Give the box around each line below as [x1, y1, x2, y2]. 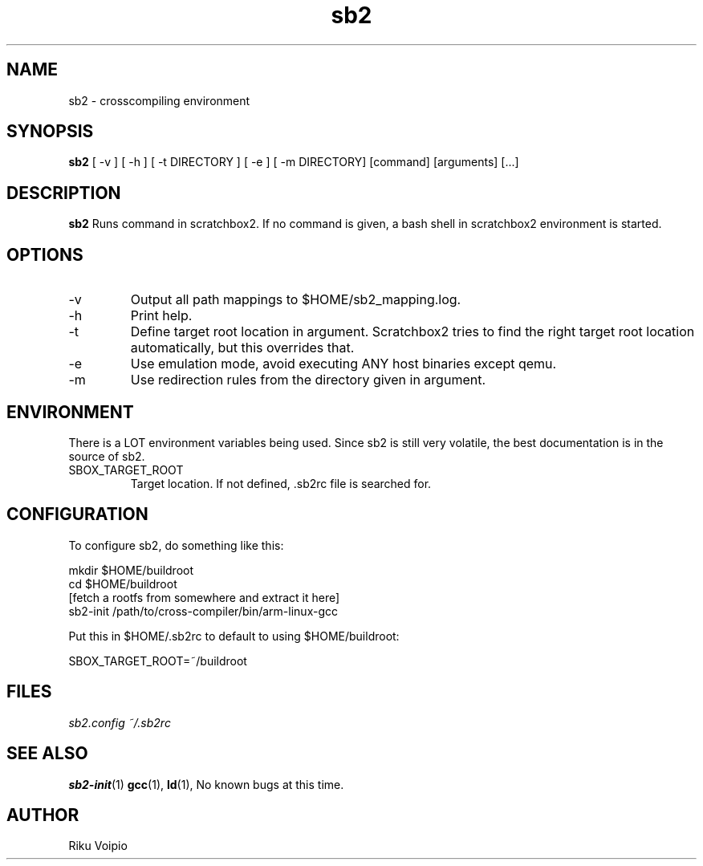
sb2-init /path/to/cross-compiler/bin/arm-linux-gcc [68, 604, 338, 618]
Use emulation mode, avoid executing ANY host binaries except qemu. [130, 356, 557, 372]
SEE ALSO [6, 743, 88, 764]
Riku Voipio [68, 839, 128, 853]
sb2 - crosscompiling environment [68, 93, 250, 108]
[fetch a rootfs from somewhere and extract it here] [68, 590, 340, 604]
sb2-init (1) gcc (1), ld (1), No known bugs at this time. [68, 777, 344, 791]
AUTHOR [6, 804, 79, 825]
